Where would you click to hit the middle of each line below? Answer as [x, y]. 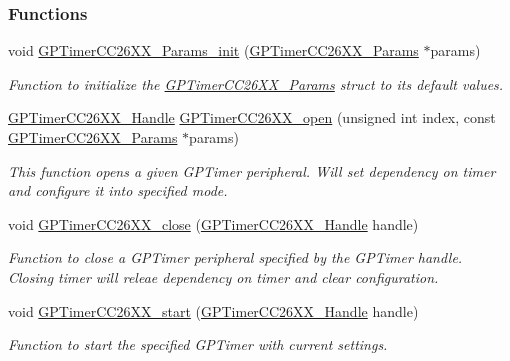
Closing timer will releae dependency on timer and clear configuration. [223, 276]
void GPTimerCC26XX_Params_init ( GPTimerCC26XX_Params [213, 50]
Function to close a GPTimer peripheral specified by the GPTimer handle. [235, 257]
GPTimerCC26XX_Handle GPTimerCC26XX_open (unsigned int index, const [252, 117]
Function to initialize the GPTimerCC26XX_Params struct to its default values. [256, 83]
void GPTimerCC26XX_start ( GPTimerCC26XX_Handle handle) [213, 310]
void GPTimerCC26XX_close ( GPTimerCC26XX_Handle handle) [213, 223]
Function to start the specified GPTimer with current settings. [198, 344]
